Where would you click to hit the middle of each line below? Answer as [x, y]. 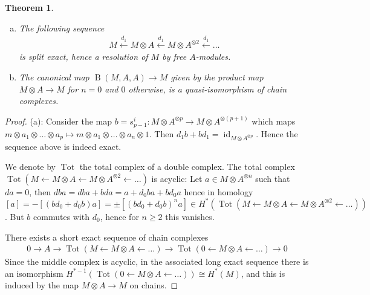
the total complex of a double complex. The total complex [187, 167]
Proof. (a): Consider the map [59, 121]
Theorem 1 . [29, 7]
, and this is [263, 273]
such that [273, 178]
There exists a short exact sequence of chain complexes [107, 237]
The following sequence [62, 28]
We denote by [30, 167]
